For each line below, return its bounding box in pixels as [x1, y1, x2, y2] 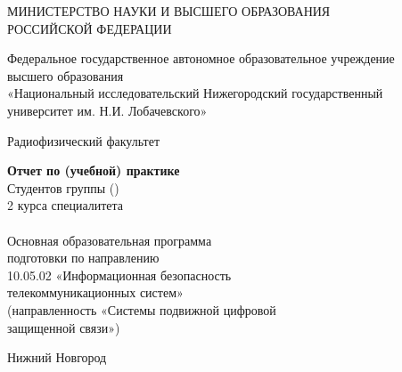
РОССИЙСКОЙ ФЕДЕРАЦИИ [7, 19, 172, 37]
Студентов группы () [7, 178, 119, 197]
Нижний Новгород [7, 348, 107, 367]
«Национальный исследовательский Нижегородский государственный [7, 84, 383, 102]
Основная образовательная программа [7, 230, 212, 249]
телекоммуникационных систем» [7, 283, 184, 302]
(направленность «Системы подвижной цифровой [7, 300, 276, 319]
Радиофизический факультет [7, 131, 160, 150]
